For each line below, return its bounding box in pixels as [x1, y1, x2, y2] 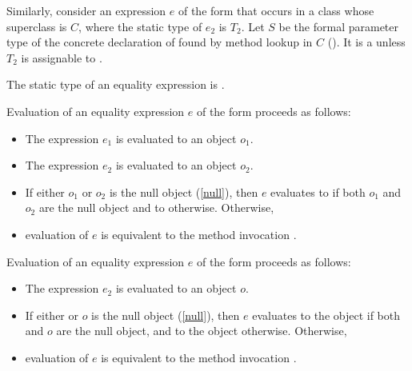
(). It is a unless [327, 34, 406, 50]
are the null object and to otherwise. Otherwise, [38, 199, 274, 216]
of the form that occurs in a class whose [178, 2, 374, 18]
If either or [25, 306, 78, 323]
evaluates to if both [270, 183, 366, 200]
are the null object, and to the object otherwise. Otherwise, [56, 322, 347, 339]
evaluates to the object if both [252, 306, 401, 323]
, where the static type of [78, 18, 202, 34]
